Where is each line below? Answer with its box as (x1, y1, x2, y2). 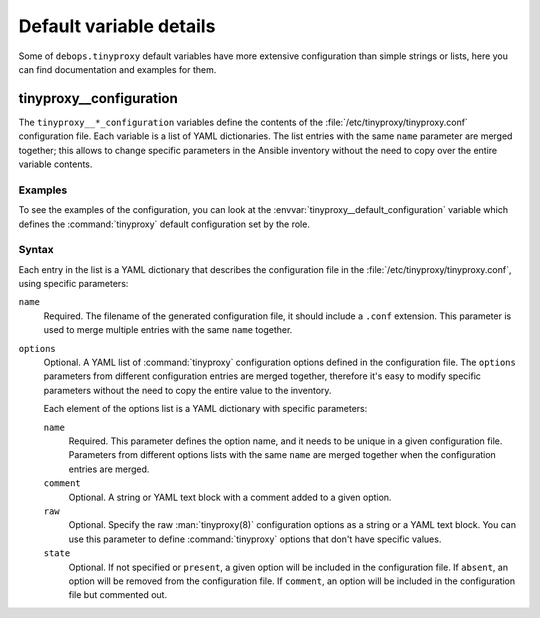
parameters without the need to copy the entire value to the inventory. (43, 384, 332, 396)
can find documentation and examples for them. (18, 63, 217, 75)
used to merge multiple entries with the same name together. (43, 324, 293, 336)
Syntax (18, 243, 54, 257)
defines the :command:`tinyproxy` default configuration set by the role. (18, 218, 310, 230)
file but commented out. (68, 589, 168, 601)
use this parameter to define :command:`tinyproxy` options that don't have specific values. (68, 533, 442, 545)
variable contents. (18, 158, 93, 170)
